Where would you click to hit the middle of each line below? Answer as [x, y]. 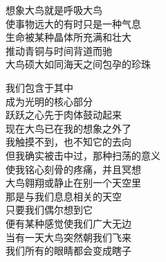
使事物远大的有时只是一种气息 [73, 23]
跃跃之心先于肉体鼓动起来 [64, 115]
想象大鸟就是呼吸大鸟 [54, 10]
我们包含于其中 [39, 87]
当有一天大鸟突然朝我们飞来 [68, 237]
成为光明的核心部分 [49, 101]
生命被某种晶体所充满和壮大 [68, 37]
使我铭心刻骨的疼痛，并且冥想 [73, 169]
